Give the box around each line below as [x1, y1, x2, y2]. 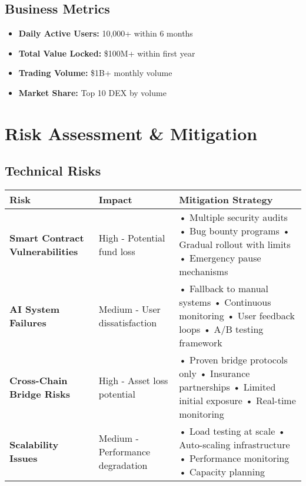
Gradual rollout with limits [179, 237, 291, 252]
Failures [9, 315, 46, 329]
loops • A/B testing [179, 322, 264, 336]
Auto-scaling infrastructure [179, 438, 290, 452]
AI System [9, 302, 60, 316]
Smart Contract [9, 230, 84, 244]
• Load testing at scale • [179, 424, 286, 438]
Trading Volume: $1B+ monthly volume [18, 67, 172, 79]
